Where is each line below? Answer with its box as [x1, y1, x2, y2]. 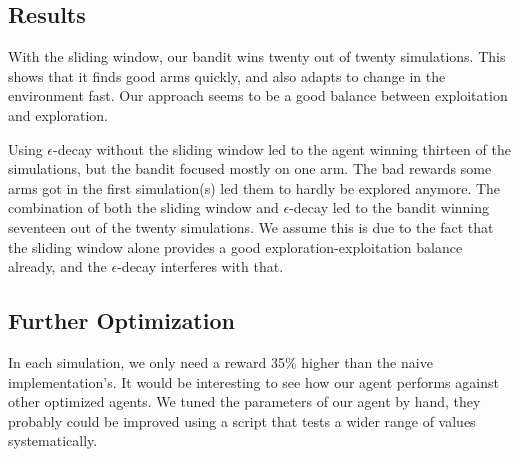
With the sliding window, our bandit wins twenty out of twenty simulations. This [8, 46, 506, 67]
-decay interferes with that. [117, 256, 284, 277]
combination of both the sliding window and [8, 197, 279, 218]
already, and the [8, 256, 107, 277]
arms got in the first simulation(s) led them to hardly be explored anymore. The [8, 177, 501, 198]
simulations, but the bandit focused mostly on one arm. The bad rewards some [8, 158, 492, 179]
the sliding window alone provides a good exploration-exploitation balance [8, 236, 463, 257]
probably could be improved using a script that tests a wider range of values [8, 410, 476, 431]
